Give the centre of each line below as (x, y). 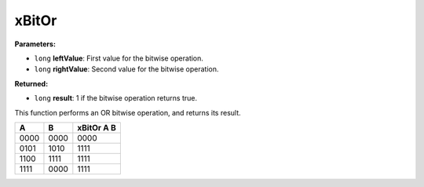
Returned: (31, 83)
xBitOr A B (97, 127)
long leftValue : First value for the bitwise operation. (119, 58)
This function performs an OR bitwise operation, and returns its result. (128, 112)
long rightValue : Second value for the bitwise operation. (126, 69)
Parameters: (35, 44)
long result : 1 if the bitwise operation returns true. (116, 98)
